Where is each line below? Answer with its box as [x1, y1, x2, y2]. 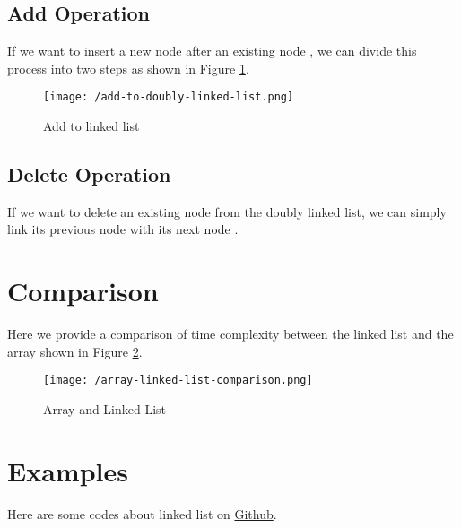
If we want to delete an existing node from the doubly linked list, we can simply [7, 202, 447, 221]
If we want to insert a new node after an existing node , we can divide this [7, 41, 417, 60]
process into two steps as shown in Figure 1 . [7, 58, 249, 77]
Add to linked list [43, 117, 140, 135]
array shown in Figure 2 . [7, 342, 143, 360]
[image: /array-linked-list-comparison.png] [43, 374, 313, 387]
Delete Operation [7, 160, 171, 188]
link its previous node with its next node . [7, 220, 239, 238]
